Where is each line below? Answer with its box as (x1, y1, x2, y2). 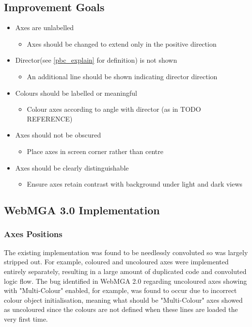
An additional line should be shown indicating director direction (27, 71, 218, 81)
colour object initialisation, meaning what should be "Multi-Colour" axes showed (4, 294, 243, 305)
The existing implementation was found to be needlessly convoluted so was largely (4, 247, 248, 257)
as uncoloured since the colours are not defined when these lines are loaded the (4, 304, 238, 314)
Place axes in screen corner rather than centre (27, 146, 163, 156)
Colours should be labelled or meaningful (15, 87, 137, 98)
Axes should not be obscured (15, 130, 101, 140)
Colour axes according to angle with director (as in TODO (27, 104, 201, 114)
